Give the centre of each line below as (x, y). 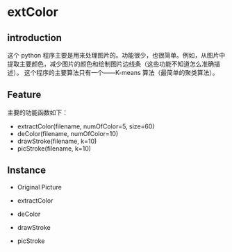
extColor (33, 12)
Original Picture (40, 187)
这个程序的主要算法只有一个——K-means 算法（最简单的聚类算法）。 (121, 73)
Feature (24, 95)
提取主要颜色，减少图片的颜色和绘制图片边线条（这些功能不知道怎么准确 (110, 64)
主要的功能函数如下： (38, 112)
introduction (35, 38)
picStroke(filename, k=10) (54, 148)
